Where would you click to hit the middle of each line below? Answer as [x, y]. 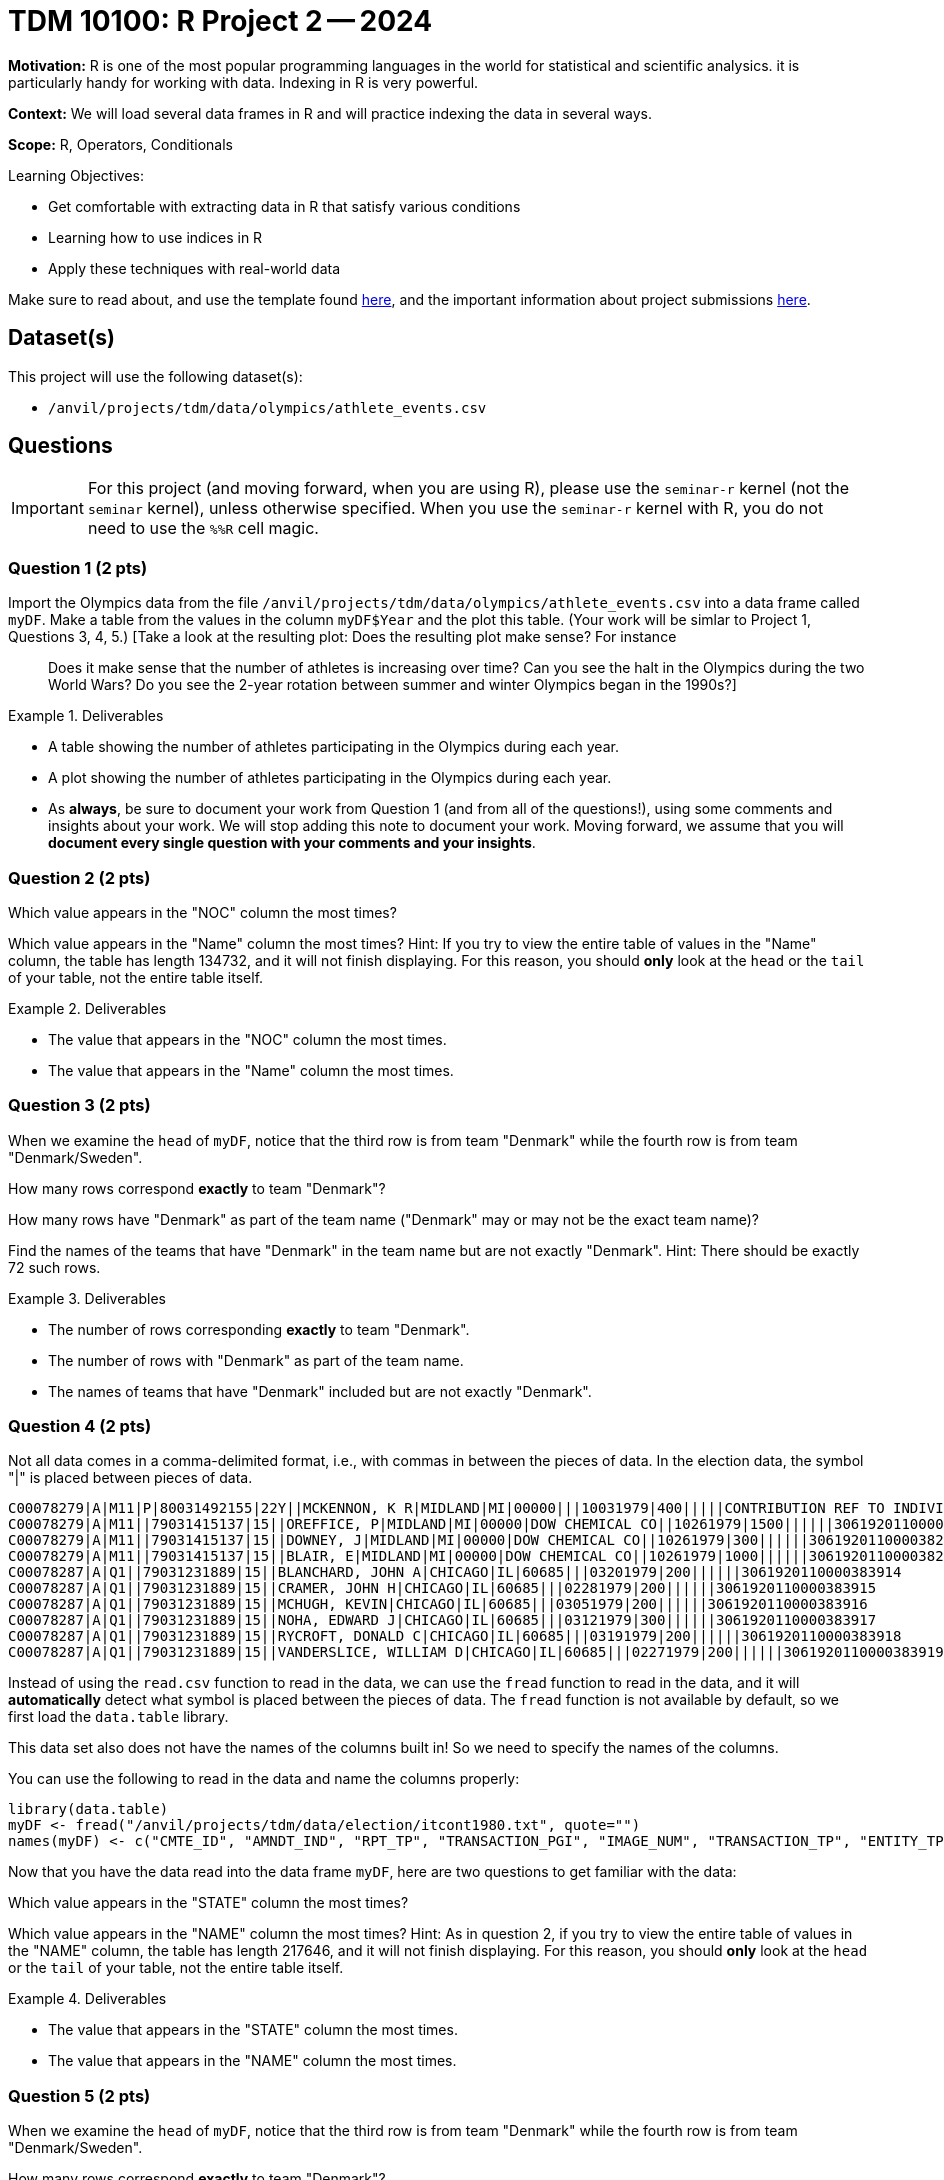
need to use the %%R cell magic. [203, 528]
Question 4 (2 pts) [80, 1426]
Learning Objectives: [76, 175]
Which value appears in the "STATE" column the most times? [208, 1903]
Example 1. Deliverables [86, 716]
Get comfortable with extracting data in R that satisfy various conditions [284, 206]
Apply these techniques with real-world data [194, 268]
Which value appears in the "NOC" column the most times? [202, 912]
